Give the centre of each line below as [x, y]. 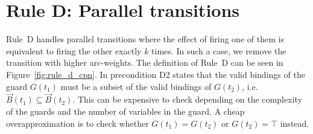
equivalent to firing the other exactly [74, 50]
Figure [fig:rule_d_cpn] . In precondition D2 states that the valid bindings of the [156, 74]
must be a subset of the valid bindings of [136, 86]
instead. [295, 123]
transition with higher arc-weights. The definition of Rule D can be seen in [145, 62]
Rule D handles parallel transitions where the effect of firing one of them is [145, 39]
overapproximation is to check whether [77, 123]
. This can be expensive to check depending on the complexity [187, 99]
